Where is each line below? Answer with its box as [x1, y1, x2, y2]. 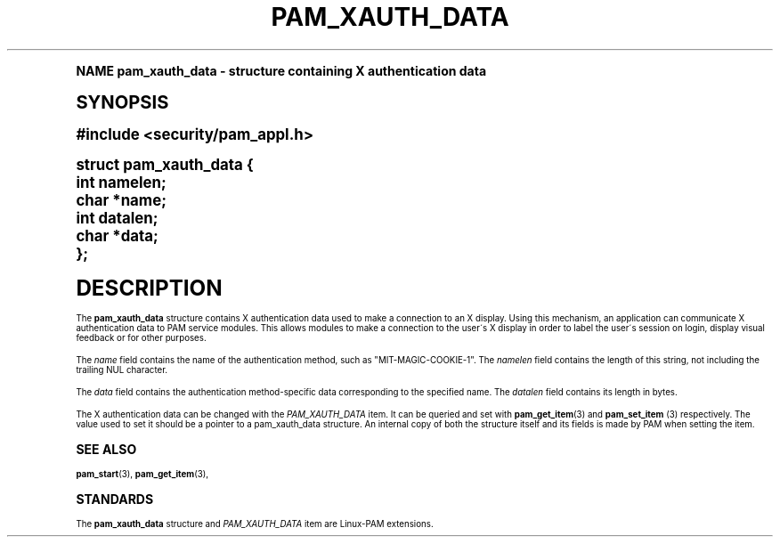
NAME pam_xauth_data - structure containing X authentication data [76, 62, 487, 78]
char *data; [76, 226, 158, 245]
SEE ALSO [76, 441, 137, 457]
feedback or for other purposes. [76, 332, 207, 343]
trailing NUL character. [76, 364, 167, 375]
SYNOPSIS [76, 90, 169, 113]
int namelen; [76, 173, 167, 191]
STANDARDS [76, 491, 154, 507]
